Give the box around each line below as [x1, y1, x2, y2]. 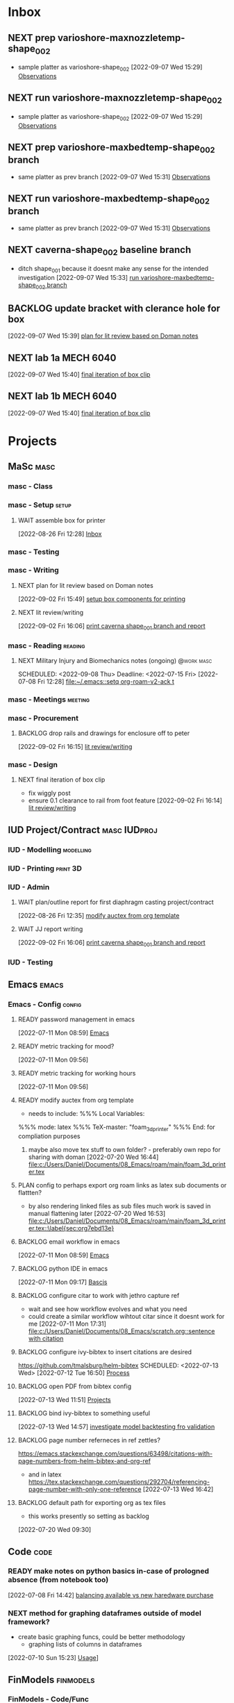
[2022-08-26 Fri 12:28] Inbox [17, 529, 102, 538]
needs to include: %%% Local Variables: [28, 1110, 145, 1118]
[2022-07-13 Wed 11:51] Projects [17, 1396, 111, 1404]
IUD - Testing [8, 957, 53, 966]
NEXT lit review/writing [17, 608, 84, 616]
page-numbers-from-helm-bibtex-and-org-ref [17, 1457, 151, 1465]
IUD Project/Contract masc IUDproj [8, 824, 158, 836]
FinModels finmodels [8, 1674, 95, 1686]
